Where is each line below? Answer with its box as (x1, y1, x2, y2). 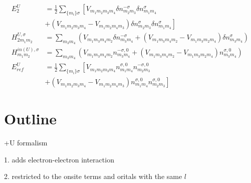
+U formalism (4, 137, 48, 148)
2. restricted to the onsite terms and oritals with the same (4, 171, 182, 181)
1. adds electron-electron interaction (4, 154, 114, 164)
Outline (4, 108, 57, 129)
